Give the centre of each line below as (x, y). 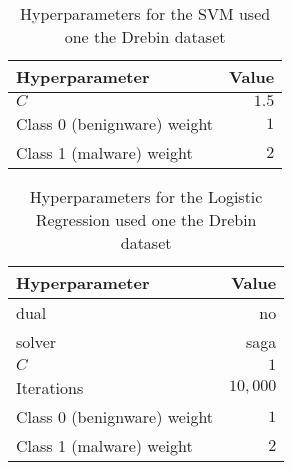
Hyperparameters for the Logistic (146, 196)
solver (36, 341)
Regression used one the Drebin (146, 219)
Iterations (50, 387)
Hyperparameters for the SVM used (145, 13)
